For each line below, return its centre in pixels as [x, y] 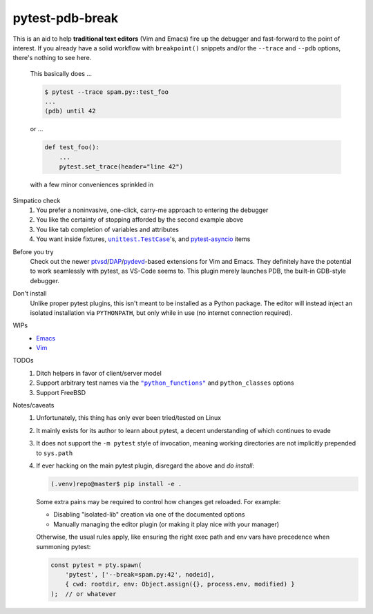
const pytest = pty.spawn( [96, 565]
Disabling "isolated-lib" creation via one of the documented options [149, 515]
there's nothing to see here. [52, 58]
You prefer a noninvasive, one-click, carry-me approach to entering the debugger [152, 210]
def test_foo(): [72, 147]
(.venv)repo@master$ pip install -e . [116, 484]
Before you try [33, 251]
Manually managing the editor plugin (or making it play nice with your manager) [166, 524]
